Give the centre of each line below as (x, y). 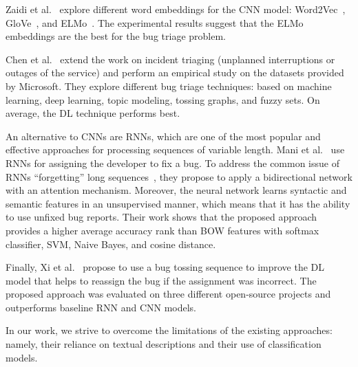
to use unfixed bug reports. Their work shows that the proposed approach (161, 217)
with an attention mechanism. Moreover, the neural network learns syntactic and (176, 190)
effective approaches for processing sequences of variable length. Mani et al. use (175, 149)
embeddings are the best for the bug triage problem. (116, 36)
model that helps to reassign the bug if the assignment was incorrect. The (161, 280)
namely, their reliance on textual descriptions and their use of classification (164, 344)
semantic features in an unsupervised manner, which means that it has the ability (178, 203)
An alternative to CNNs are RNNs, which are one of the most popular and (163, 136)
